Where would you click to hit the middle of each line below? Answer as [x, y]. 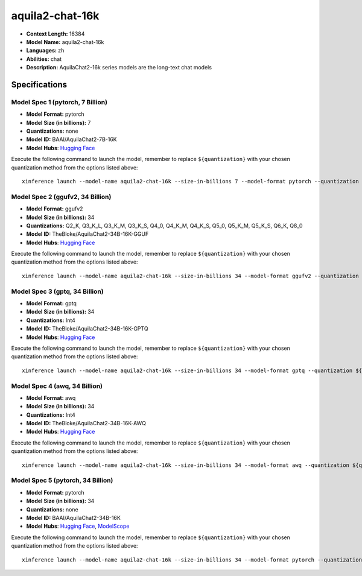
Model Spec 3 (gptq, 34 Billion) [57, 291]
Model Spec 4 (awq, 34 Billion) [57, 386]
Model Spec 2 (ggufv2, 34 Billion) [61, 197]
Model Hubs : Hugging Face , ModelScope [78, 526]
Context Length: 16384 [56, 34]
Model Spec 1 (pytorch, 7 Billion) [59, 102]
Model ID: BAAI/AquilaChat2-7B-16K [71, 139]
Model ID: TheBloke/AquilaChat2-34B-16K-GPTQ [87, 329]
